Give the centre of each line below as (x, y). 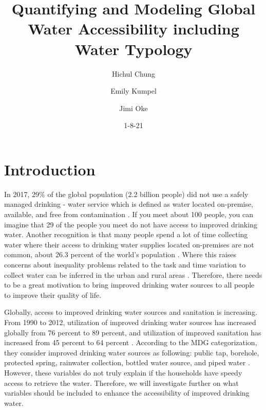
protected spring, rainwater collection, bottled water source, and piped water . (127, 362)
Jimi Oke (134, 108)
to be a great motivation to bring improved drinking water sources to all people (129, 285)
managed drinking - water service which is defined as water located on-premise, (129, 204)
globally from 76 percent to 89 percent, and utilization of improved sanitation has (133, 332)
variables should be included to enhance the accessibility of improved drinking (127, 393)
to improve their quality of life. (53, 295)
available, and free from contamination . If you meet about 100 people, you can (129, 214)
